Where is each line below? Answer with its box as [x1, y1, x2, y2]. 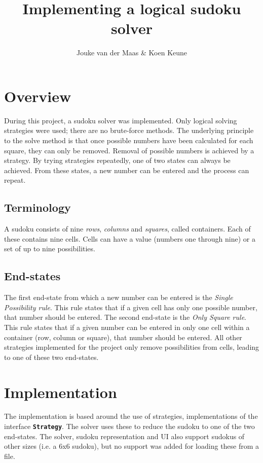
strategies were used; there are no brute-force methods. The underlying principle [4, 125, 254, 136]
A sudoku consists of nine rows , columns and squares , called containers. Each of [4, 223, 251, 234]
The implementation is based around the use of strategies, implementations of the [4, 411, 258, 421]
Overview [4, 85, 71, 106]
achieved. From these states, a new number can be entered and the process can [4, 164, 249, 175]
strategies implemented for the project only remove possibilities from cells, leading [4, 342, 259, 352]
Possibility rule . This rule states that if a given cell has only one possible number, [4, 302, 257, 312]
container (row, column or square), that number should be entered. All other [4, 332, 242, 342]
